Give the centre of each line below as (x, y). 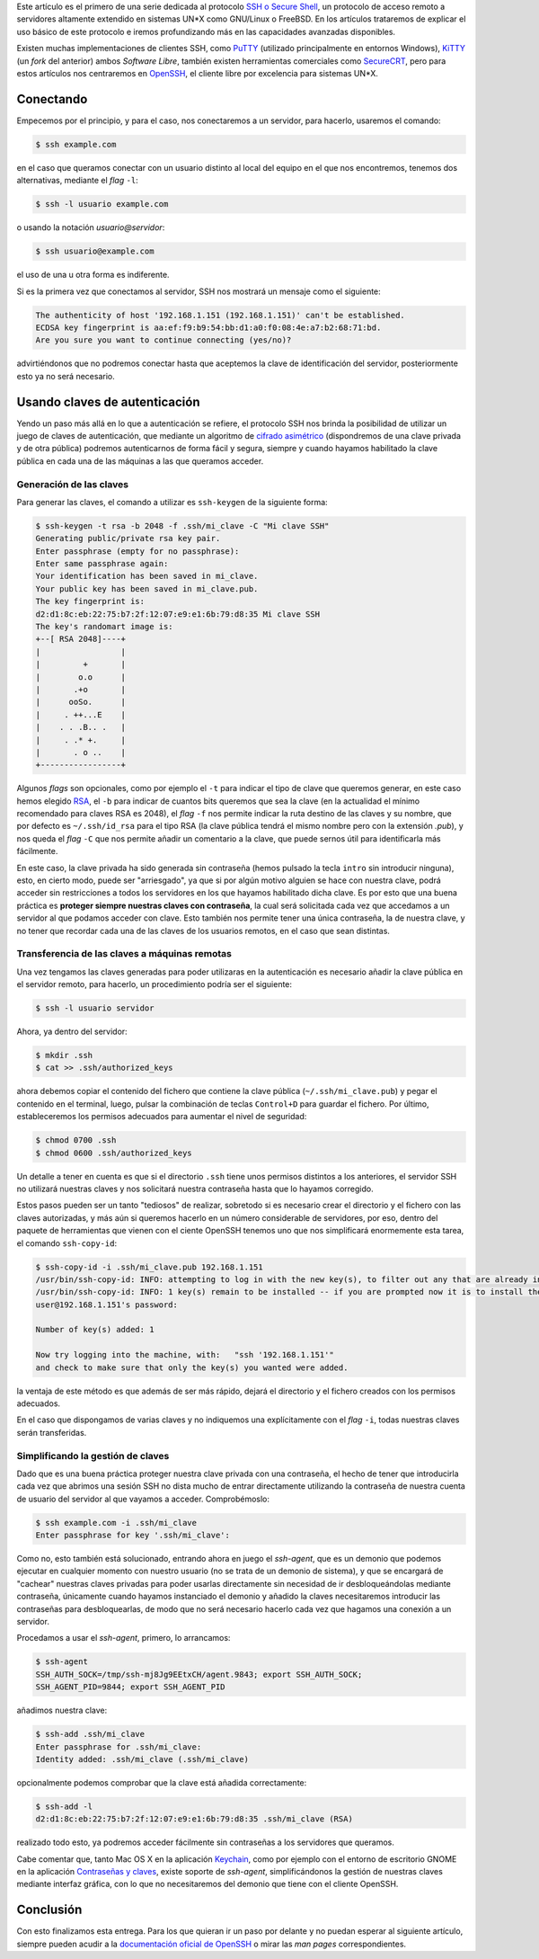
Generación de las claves (73, 484)
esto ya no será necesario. (66, 376)
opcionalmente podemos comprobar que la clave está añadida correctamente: (162, 1782)
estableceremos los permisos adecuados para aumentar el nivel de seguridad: (162, 1117)
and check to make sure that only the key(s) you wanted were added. (192, 1367)
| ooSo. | (80, 702)
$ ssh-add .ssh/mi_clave (90, 1734)
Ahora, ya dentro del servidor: (72, 1032)
